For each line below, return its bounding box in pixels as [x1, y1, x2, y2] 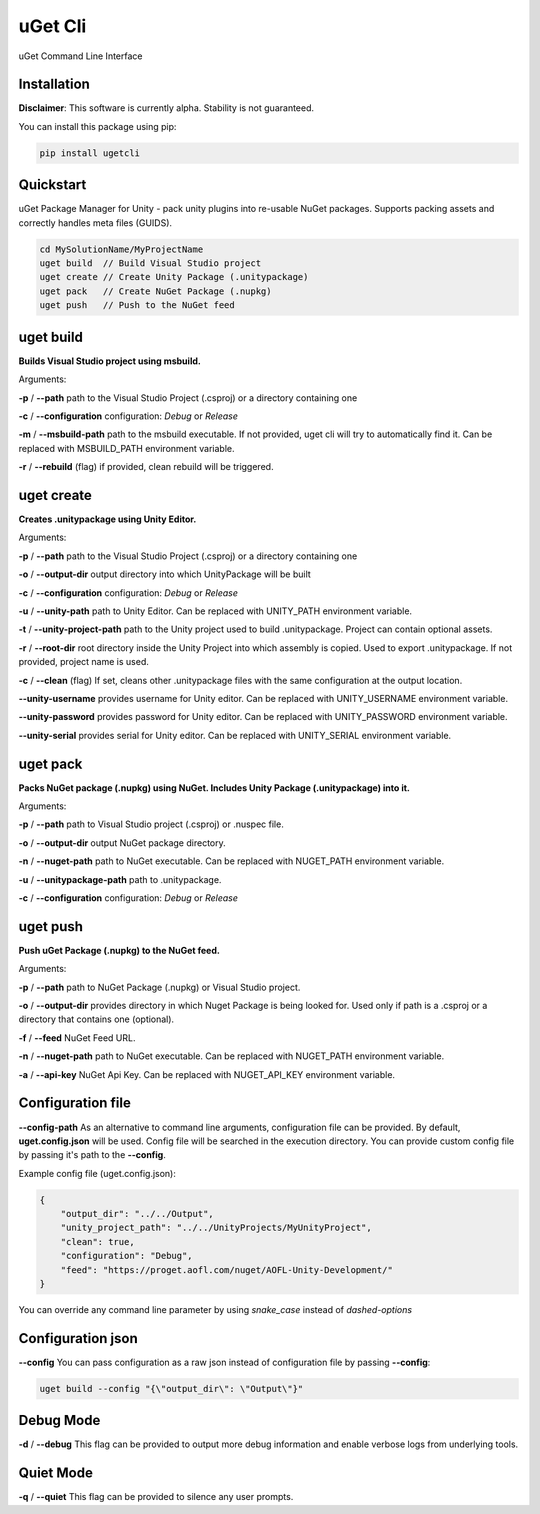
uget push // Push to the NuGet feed [39, 300, 235, 311]
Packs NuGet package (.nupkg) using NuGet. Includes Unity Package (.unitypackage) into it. [18, 781, 410, 794]
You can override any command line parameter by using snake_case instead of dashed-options [18, 1303, 413, 1315]
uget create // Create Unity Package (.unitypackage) [39, 271, 309, 283]
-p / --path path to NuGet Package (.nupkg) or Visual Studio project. [18, 981, 301, 993]
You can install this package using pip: [18, 120, 177, 132]
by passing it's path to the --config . [18, 1149, 167, 1161]
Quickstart [18, 176, 87, 194]
